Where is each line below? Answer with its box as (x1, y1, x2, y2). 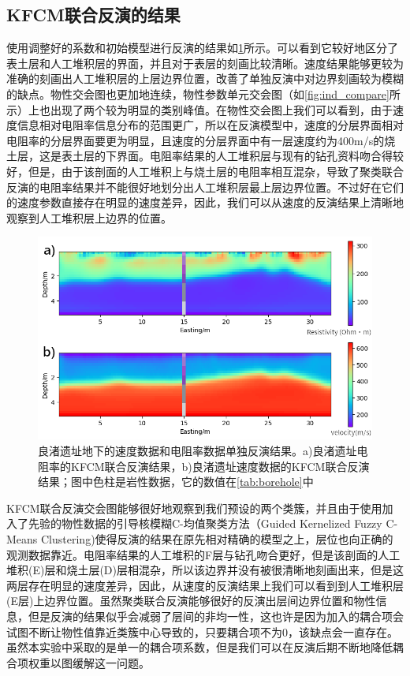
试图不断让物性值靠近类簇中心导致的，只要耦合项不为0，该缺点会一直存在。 (6, 623, 398, 640)
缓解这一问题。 (72, 654, 150, 670)
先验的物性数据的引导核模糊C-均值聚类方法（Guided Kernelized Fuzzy (28, 515, 382, 532)
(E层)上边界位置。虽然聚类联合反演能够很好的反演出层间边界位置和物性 (6, 592, 376, 609)
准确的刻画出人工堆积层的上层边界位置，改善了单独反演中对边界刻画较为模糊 (6, 70, 404, 87)
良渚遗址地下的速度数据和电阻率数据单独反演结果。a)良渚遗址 (38, 442, 357, 458)
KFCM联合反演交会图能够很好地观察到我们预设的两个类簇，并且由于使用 (6, 499, 382, 516)
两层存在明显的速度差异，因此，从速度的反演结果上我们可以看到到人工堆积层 (6, 577, 404, 593)
